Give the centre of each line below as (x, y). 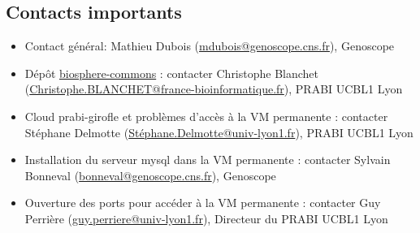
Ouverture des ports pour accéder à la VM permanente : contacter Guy (203, 203)
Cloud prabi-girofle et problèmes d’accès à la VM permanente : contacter (206, 116)
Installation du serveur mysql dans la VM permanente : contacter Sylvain (208, 160)
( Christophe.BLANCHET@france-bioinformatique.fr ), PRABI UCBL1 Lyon (214, 89)
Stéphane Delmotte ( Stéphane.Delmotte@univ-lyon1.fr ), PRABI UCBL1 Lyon (219, 132)
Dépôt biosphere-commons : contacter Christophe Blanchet (172, 73)
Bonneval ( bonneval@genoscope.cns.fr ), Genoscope (150, 175)
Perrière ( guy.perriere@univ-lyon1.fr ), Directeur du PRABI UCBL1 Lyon (206, 218)
